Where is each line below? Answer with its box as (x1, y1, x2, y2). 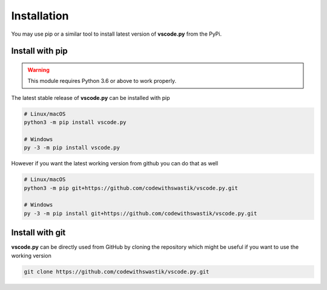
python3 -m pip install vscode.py (24, 119, 127, 126)
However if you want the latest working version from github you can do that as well (11, 160, 218, 167)
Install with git (11, 228, 66, 238)
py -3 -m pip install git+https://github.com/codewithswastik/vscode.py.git (24, 209, 257, 217)
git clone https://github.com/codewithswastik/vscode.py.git (24, 268, 210, 275)
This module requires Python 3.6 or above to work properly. (27, 77, 177, 85)
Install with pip (11, 46, 68, 56)
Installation (11, 9, 69, 22)
